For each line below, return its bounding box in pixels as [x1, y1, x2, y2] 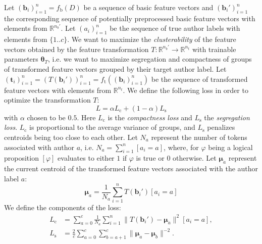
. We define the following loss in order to [123, 84, 248, 95]
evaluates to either [58, 153, 115, 163]
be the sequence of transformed [151, 73, 248, 84]
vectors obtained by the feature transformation [4, 43, 149, 54]
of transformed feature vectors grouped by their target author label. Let [4, 63, 227, 74]
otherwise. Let [173, 153, 217, 163]
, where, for [164, 141, 199, 152]
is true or [136, 153, 165, 163]
